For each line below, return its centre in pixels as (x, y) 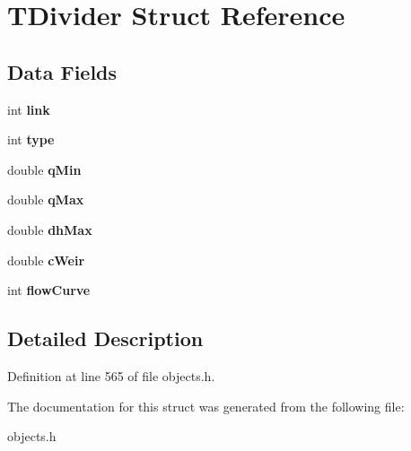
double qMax (46, 199)
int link (29, 109)
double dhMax (50, 229)
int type (31, 139)
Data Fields (62, 71)
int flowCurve (49, 290)
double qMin (44, 169)
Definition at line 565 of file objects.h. (111, 375)
